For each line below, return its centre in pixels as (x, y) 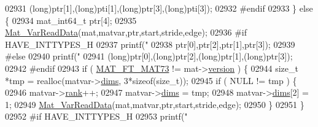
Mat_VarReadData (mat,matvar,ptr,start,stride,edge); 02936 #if (126, 32)
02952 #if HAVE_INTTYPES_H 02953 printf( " (96, 116)
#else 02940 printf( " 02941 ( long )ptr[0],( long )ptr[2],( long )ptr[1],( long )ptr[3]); (149, 56)
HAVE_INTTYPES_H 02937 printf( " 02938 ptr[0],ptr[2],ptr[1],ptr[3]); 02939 (150, 44)
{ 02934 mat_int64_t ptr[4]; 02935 (71, 20)
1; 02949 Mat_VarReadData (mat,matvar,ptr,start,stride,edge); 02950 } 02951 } (155, 104)
